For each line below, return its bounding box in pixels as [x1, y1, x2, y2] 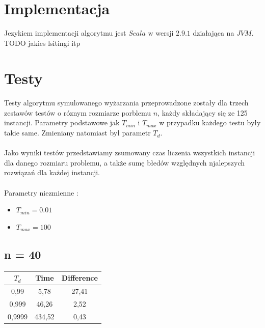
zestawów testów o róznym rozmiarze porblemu [4, 107, 151, 118]
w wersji [148, 28, 174, 38]
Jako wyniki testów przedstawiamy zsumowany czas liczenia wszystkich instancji [4, 147, 255, 158]
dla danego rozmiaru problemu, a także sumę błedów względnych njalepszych [4, 157, 245, 168]
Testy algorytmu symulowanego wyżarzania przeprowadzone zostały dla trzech [4, 97, 249, 108]
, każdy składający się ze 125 [157, 107, 248, 118]
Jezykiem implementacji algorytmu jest [4, 28, 126, 38]
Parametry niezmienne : [4, 187, 78, 198]
